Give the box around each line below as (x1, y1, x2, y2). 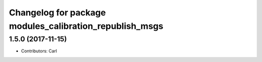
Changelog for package (9, 7, 106, 18)
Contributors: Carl (21, 48, 57, 54)
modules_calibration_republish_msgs (9, 21, 164, 31)
